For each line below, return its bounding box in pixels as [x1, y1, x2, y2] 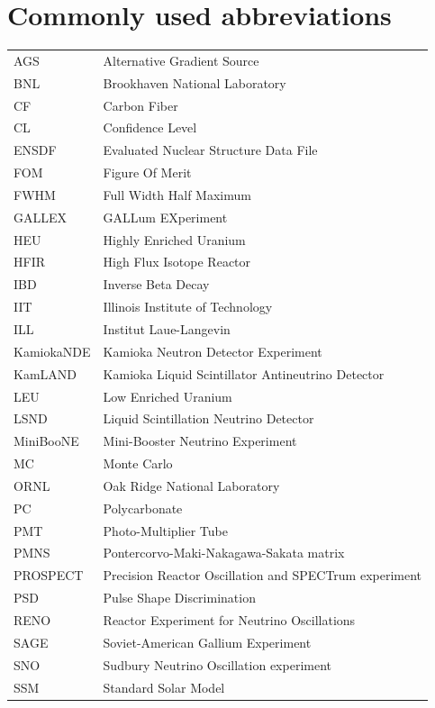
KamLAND [14, 364, 77, 383]
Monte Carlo [103, 454, 173, 473]
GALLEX [14, 207, 68, 226]
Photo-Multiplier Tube [103, 521, 228, 540]
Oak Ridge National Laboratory [103, 476, 280, 495]
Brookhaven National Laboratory [103, 73, 286, 92]
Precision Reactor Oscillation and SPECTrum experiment [103, 566, 422, 585]
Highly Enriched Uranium [103, 230, 246, 249]
